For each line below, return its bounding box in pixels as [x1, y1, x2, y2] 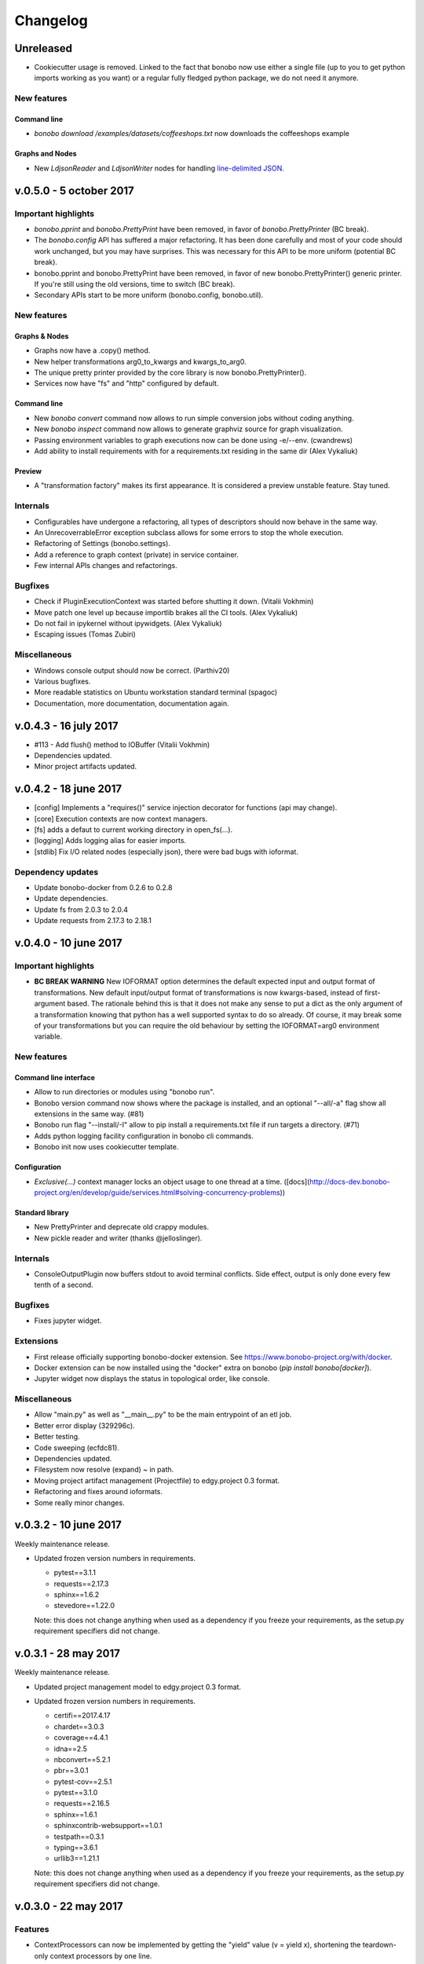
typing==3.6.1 [53, 1843, 98, 1852]
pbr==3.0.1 [53, 1766, 89, 1775]
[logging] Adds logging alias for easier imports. [34, 836, 187, 845]
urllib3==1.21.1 [53, 1854, 100, 1863]
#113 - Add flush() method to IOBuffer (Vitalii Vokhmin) [34, 739, 210, 749]
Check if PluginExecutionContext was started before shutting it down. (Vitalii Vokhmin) [34, 597, 314, 606]
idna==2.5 [53, 1744, 88, 1753]
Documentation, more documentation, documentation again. [34, 698, 229, 708]
